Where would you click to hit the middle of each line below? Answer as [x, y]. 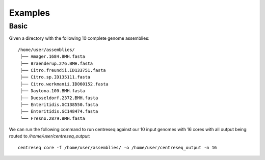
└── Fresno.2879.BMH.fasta [53, 118]
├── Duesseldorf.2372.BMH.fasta [59, 98]
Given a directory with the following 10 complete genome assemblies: [79, 38]
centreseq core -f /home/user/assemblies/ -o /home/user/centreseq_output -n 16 [118, 147]
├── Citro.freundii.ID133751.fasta [63, 70]
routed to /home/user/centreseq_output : [50, 136]
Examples [29, 13]
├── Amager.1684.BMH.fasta [53, 57]
